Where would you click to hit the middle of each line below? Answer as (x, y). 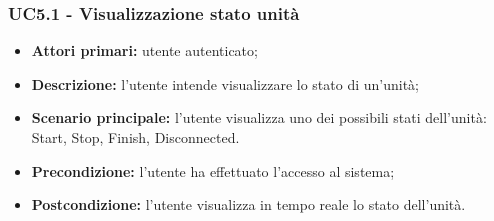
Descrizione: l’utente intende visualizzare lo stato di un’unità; (225, 83)
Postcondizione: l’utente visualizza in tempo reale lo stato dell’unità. (248, 204)
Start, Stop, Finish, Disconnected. (135, 137)
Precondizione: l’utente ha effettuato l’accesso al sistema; (213, 170)
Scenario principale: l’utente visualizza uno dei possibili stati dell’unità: (259, 117)
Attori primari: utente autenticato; (144, 50)
